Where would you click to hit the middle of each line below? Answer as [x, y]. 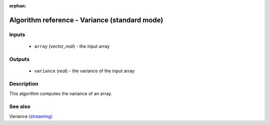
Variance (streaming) [31, 117]
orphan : [18, 6]
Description [24, 84]
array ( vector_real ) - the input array [72, 46]
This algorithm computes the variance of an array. [61, 94]
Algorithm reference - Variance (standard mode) [86, 20]
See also [20, 106]
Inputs [17, 34]
